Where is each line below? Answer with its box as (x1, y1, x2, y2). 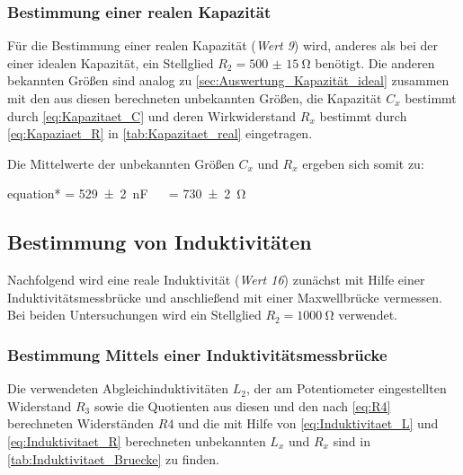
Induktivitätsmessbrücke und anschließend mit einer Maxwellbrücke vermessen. (7, 287, 442, 306)
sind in (333, 431, 370, 450)
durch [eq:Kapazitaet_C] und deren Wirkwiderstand (7, 106, 297, 125)
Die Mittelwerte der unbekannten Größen (7, 154, 235, 172)
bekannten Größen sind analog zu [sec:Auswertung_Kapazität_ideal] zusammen (7, 71, 450, 90)
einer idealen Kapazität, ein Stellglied (7, 53, 214, 72)
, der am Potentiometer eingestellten (245, 379, 447, 398)
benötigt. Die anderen (315, 53, 435, 72)
